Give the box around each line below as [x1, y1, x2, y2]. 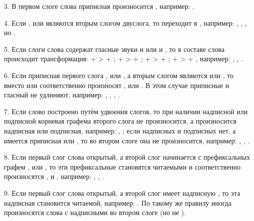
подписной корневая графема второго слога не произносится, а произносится [4, 116, 237, 126]
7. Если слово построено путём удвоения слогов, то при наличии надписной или [4, 106, 248, 116]
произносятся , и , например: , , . [4, 171, 104, 181]
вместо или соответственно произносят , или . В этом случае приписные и [4, 80, 229, 90]
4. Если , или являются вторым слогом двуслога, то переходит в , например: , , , [4, 17, 247, 28]
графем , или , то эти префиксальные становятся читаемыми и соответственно [4, 161, 241, 172]
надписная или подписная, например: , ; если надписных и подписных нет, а [4, 125, 236, 135]
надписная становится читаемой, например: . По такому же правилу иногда [4, 197, 232, 208]
